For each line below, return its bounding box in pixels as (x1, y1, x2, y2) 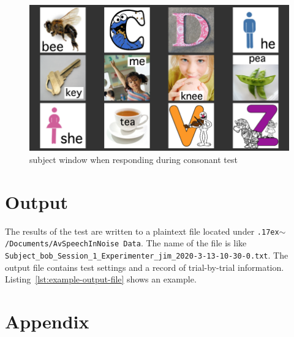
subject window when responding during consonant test (29, 153, 238, 165)
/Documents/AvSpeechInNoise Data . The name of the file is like (5, 237, 247, 249)
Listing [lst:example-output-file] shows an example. (5, 273, 197, 286)
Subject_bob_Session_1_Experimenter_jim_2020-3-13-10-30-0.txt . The (5, 248, 288, 261)
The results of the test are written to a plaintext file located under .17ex (5, 224, 279, 237)
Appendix (5, 308, 89, 333)
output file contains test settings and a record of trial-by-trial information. (5, 260, 284, 273)
